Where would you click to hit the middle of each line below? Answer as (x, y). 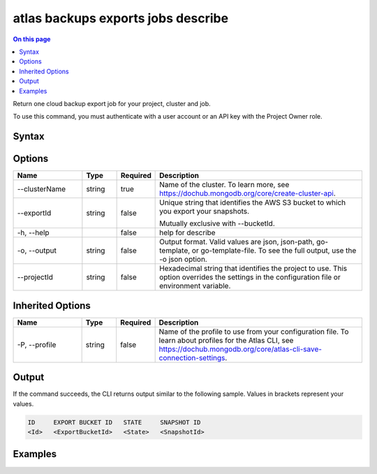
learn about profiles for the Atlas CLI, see (226, 340)
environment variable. (195, 286)
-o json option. (183, 260)
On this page (32, 39)
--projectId (35, 277)
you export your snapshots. (205, 212)
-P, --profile (37, 344)
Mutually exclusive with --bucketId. (217, 223)
